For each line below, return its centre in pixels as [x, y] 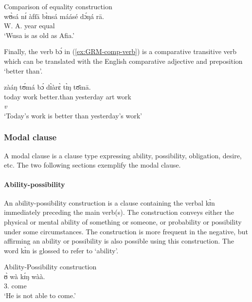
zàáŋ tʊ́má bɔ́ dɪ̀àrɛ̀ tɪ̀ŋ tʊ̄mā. [47, 87]
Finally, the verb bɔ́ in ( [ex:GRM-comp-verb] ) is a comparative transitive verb [120, 51]
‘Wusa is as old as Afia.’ [39, 35]
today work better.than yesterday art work [68, 96]
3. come [15, 286]
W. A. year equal [29, 26]
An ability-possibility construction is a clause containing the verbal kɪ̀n [109, 202]
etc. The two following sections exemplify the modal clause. [92, 165]
